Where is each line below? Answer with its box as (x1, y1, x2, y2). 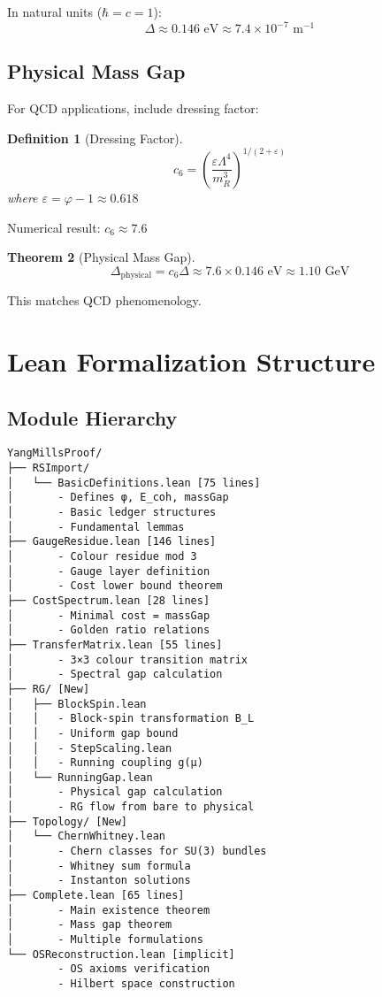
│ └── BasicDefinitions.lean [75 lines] (7, 476, 261, 489)
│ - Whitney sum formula (7, 859, 191, 872)
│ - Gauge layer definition (7, 564, 210, 578)
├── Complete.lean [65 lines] (7, 889, 185, 902)
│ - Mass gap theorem (7, 918, 172, 932)
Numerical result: (7, 218, 101, 236)
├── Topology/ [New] (7, 815, 128, 828)
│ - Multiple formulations (7, 933, 203, 947)
